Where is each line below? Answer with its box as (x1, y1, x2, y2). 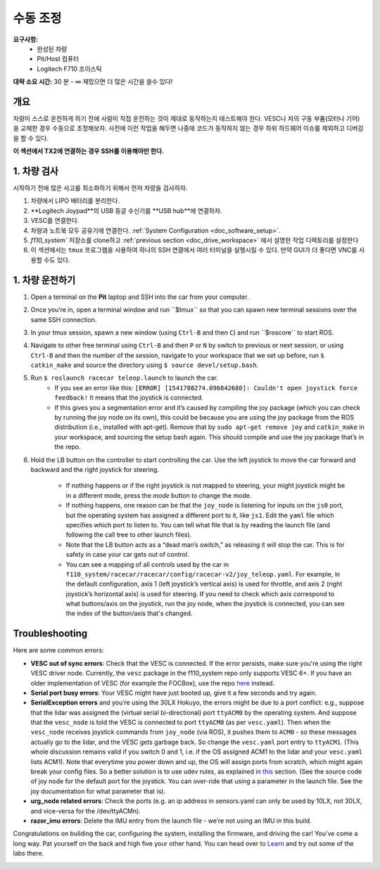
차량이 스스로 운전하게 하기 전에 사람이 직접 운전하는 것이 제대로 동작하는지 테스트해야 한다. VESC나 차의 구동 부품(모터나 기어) (13, 115, 360, 123)
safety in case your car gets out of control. (65, 551, 189, 559)
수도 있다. (43, 255, 70, 264)
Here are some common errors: (13, 646, 105, 655)
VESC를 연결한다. (30, 217, 80, 225)
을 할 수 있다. (13, 134, 49, 142)
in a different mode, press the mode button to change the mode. (65, 491, 252, 499)
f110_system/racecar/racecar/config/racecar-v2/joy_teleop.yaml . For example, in (65, 569, 341, 578)
